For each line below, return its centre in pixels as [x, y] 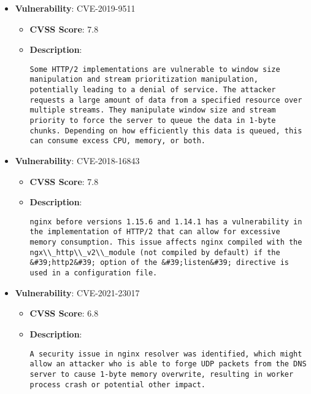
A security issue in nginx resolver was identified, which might [166, 354]
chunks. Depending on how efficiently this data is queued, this [166, 131]
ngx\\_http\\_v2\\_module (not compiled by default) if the [155, 252]
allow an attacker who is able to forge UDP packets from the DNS [168, 364]
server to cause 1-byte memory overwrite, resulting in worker [162, 374]
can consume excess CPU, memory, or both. [117, 141]
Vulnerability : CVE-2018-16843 [77, 161]
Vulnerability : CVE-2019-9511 [75, 8]
